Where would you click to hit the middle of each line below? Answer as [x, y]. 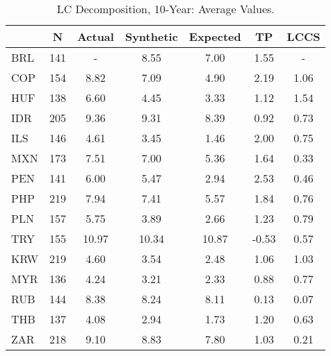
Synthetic [151, 36]
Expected [215, 36]
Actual [95, 36]
